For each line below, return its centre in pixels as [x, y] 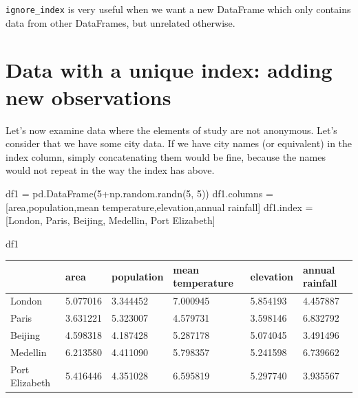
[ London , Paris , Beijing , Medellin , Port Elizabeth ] [110, 220]
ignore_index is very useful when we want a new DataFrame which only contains [178, 9]
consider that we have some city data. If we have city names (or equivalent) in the [179, 143]
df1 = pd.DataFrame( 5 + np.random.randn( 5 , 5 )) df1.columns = [139, 193]
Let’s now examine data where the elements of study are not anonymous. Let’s [171, 130]
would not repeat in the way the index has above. [110, 170]
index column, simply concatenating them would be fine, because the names [166, 156]
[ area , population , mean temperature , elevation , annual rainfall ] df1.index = [159, 207]
